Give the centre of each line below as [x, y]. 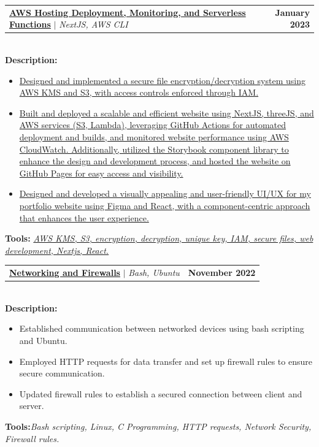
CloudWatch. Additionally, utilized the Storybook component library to [154, 149]
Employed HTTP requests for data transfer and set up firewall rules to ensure [166, 361]
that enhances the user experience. [84, 217]
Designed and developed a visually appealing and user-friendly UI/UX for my [165, 193]
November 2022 [222, 273]
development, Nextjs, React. [57, 250]
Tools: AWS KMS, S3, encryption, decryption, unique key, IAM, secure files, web [159, 238]
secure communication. [62, 373]
